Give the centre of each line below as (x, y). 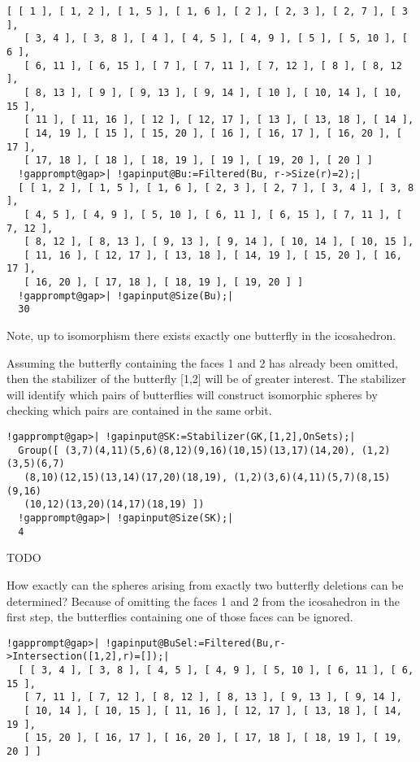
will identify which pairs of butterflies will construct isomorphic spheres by (192, 394)
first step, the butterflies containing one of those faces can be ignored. (180, 617)
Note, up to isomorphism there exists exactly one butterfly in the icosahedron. (201, 335)
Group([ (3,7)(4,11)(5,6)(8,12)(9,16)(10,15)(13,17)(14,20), (187, 450)
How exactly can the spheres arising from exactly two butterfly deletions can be (205, 584)
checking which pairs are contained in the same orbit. (139, 410)
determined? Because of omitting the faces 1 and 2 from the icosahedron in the (203, 601)
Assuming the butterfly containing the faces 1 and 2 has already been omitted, (202, 362)
